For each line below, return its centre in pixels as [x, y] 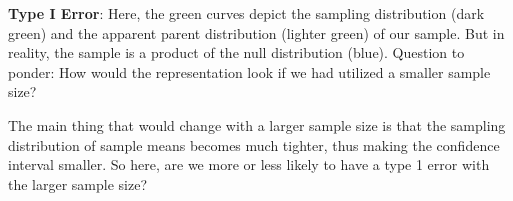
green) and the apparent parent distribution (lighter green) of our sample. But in [256, 32]
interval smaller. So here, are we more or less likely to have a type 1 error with [249, 164]
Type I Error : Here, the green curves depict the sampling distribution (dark [246, 13]
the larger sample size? [78, 183]
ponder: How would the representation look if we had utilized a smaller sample [249, 71]
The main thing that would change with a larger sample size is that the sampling [257, 124]
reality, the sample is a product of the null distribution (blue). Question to [236, 52]
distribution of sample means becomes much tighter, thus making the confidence [254, 144]
